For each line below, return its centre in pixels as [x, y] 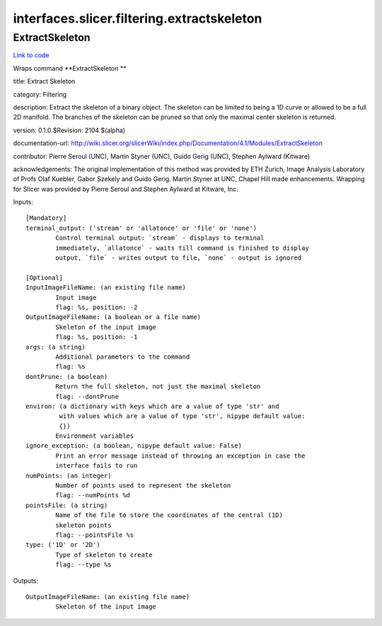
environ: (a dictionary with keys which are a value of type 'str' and [152, 406]
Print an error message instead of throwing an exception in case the [180, 456]
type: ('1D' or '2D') [63, 545]
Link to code [31, 55]
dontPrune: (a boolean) [67, 376]
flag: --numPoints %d [93, 495]
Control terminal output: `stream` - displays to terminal [160, 238]
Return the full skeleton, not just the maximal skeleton [158, 387]
